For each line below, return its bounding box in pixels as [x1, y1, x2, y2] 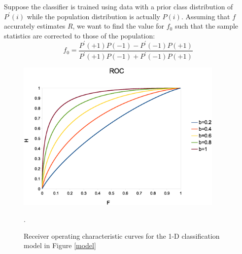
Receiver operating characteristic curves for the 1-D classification [24, 230, 220, 241]
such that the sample [174, 21, 239, 31]
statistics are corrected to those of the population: [4, 30, 155, 40]
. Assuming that [181, 11, 230, 21]
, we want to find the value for [72, 21, 165, 31]
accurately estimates [4, 21, 66, 31]
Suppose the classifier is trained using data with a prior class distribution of [4, 1, 233, 11]
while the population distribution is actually [27, 11, 160, 21]
